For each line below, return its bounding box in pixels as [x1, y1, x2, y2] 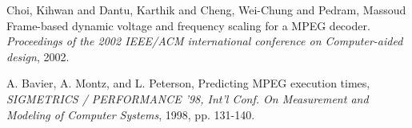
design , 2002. [6, 48, 70, 64]
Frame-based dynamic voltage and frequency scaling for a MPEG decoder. [6, 17, 370, 33]
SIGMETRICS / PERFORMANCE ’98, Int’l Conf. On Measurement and [6, 90, 369, 107]
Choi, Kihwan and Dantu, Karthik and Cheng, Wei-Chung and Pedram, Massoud [6, 2, 406, 17]
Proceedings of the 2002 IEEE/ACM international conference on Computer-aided [6, 33, 403, 49]
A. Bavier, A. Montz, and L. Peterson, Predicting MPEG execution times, [6, 75, 370, 91]
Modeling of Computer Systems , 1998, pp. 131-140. [6, 106, 255, 122]
